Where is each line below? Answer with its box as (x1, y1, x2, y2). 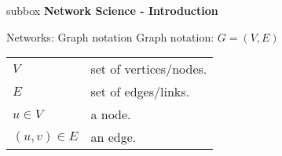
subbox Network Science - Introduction (6, 2, 218, 18)
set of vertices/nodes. (90, 60, 207, 78)
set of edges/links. (90, 82, 189, 101)
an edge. (90, 128, 137, 147)
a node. (90, 105, 131, 124)
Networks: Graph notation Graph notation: (6, 28, 214, 45)
